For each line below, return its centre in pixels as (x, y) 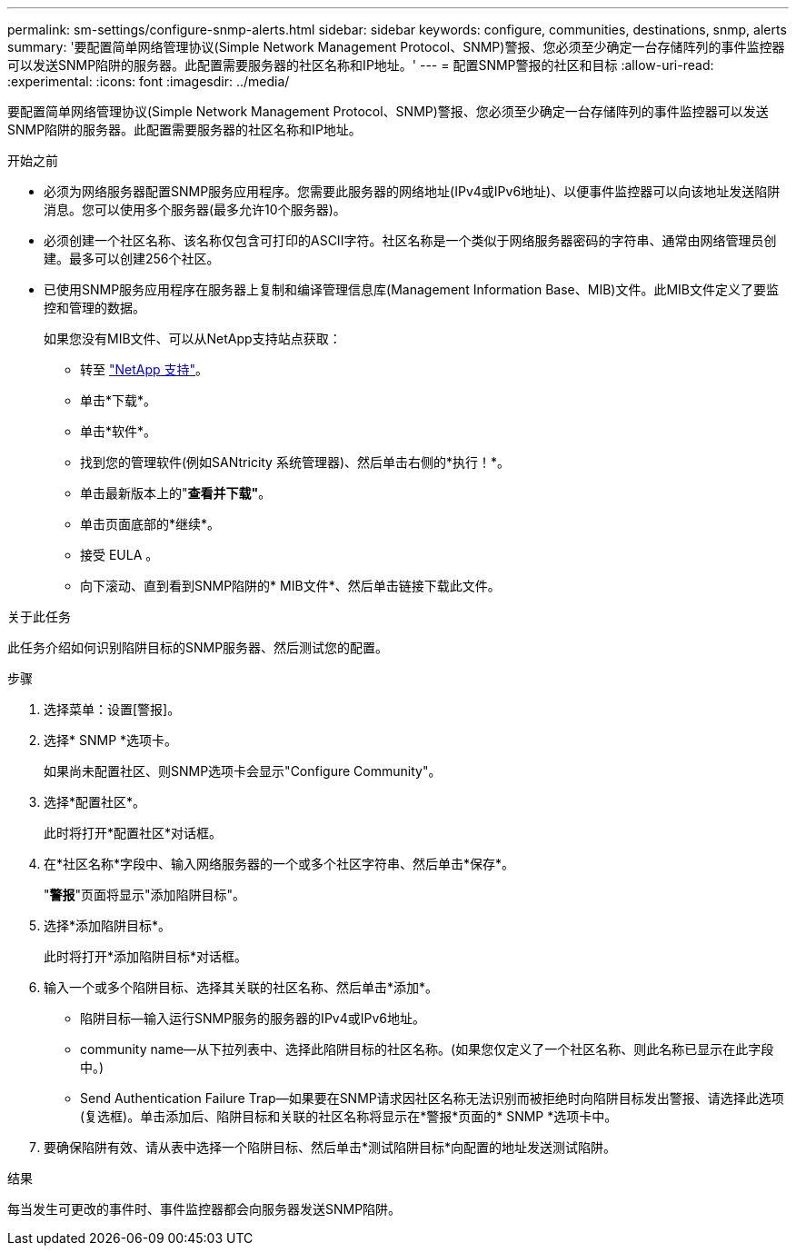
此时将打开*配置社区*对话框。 (133, 833)
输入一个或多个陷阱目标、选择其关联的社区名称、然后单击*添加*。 (241, 987)
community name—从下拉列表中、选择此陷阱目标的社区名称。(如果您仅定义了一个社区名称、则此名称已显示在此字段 (427, 1049)
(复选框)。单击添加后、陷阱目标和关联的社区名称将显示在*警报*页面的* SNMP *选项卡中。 (349, 1116)
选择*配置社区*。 (95, 802)
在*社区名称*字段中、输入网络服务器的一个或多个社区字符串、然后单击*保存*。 (279, 864)
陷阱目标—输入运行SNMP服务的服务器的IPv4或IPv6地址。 (253, 1018)
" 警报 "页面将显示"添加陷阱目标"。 (145, 895)
